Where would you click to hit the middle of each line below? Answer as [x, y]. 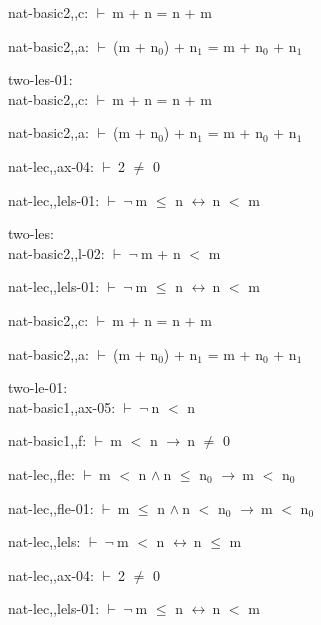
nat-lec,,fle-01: [51, 507]
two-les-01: [40, 79]
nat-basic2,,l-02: [56, 252]
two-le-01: [38, 387]
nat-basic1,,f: [47, 440]
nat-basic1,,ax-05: [62, 406]
